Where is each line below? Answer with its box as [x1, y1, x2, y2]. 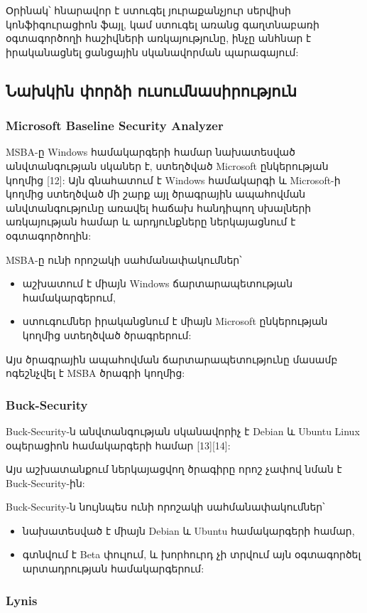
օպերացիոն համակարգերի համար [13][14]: [6, 437, 231, 452]
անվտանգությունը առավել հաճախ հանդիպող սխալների [6, 200, 312, 215]
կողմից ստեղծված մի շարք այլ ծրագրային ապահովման [6, 186, 306, 201]
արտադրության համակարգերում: [22, 561, 204, 576]
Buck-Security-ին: [6, 475, 85, 490]
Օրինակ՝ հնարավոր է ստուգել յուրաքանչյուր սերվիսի [6, 3, 291, 17]
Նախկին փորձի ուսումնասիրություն [6, 79, 297, 101]
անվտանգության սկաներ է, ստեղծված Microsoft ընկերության [6, 158, 329, 173]
